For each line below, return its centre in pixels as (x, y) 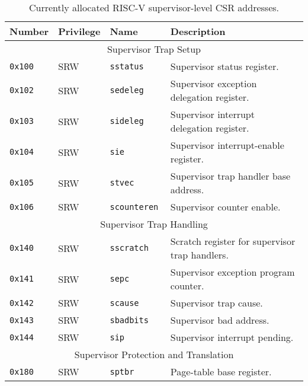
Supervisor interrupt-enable (227, 145)
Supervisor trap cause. (216, 303)
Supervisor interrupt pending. (232, 337)
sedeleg (127, 90)
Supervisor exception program (232, 272)
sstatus (127, 66)
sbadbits (129, 320)
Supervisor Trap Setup (154, 49)
